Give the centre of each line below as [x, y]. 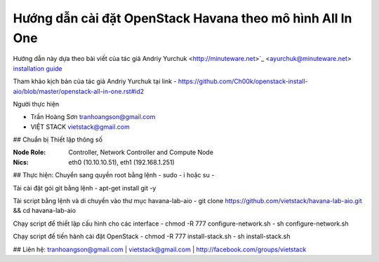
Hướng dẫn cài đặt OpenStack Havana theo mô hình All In [182, 18]
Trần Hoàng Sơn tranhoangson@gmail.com [93, 117]
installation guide [38, 68]
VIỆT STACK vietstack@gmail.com [80, 127]
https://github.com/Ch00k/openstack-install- [243, 81]
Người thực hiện [36, 104]
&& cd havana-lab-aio [45, 211]
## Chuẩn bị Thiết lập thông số [58, 139]
